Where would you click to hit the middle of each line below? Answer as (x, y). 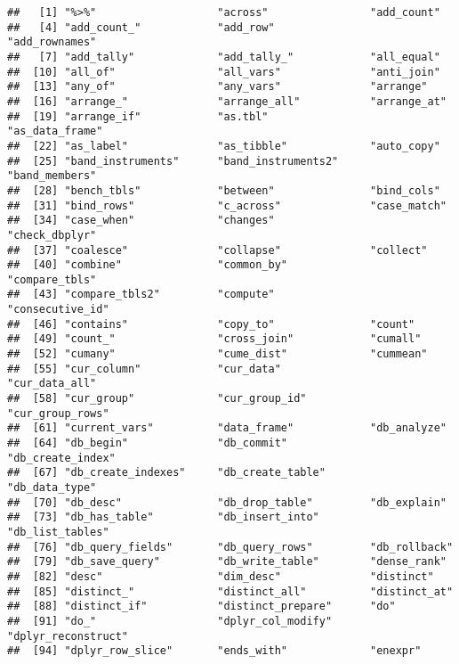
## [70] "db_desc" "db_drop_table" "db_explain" (227, 502)
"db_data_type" (52, 488)
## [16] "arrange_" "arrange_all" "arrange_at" (227, 101)
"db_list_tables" (58, 532)
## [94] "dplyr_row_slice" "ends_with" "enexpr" (214, 651)
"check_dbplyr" (52, 235)
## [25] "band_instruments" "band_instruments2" (173, 161)
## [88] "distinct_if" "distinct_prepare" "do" (201, 607)
